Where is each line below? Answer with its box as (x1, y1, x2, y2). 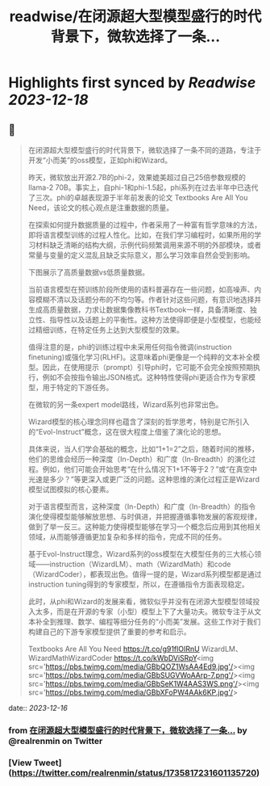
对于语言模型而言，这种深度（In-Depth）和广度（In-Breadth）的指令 (27, 502, 256, 511)
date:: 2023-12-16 (8, 704, 69, 712)
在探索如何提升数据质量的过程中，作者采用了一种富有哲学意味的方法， (27, 220, 262, 229)
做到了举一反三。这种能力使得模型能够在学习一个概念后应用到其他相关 (27, 522, 262, 532)
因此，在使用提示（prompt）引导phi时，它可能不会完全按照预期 (42, 363, 254, 372)
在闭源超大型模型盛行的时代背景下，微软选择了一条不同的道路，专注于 (27, 145, 262, 154)
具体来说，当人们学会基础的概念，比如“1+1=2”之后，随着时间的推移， (27, 444, 260, 453)
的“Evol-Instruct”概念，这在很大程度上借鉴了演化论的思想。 (27, 427, 226, 436)
